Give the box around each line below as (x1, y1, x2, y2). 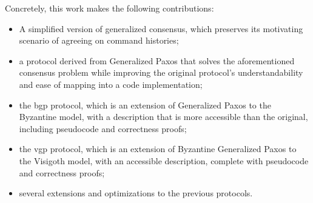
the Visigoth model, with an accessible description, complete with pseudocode (19, 154, 309, 167)
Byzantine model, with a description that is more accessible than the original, (19, 110, 308, 123)
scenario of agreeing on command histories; (19, 34, 179, 47)
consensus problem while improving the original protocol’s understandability (19, 66, 303, 79)
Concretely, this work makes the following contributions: (5, 2, 214, 14)
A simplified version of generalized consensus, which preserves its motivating (19, 22, 303, 35)
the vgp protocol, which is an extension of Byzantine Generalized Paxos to (19, 142, 297, 155)
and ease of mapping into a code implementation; (19, 78, 203, 90)
